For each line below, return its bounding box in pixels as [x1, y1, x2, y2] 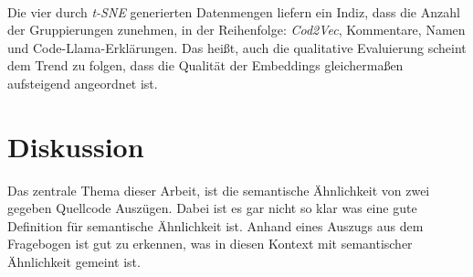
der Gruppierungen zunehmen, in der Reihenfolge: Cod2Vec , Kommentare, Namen [7, 20, 466, 39]
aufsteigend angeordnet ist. [7, 73, 158, 92]
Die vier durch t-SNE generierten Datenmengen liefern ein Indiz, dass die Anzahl [7, 2, 460, 21]
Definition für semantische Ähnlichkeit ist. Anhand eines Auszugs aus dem [7, 216, 424, 235]
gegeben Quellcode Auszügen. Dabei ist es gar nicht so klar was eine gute [7, 198, 417, 218]
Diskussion [7, 127, 144, 165]
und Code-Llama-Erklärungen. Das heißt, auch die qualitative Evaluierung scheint [7, 37, 467, 57]
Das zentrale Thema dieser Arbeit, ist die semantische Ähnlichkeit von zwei [7, 180, 430, 199]
